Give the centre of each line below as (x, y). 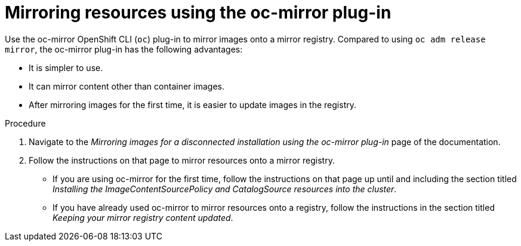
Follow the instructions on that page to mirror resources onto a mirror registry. (182, 160)
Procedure (25, 123)
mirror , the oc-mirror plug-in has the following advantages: (124, 49)
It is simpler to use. (66, 67)
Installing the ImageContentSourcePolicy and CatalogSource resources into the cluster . (225, 189)
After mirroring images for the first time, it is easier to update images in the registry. (192, 104)
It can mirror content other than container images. (127, 86)
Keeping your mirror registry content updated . (143, 217)
